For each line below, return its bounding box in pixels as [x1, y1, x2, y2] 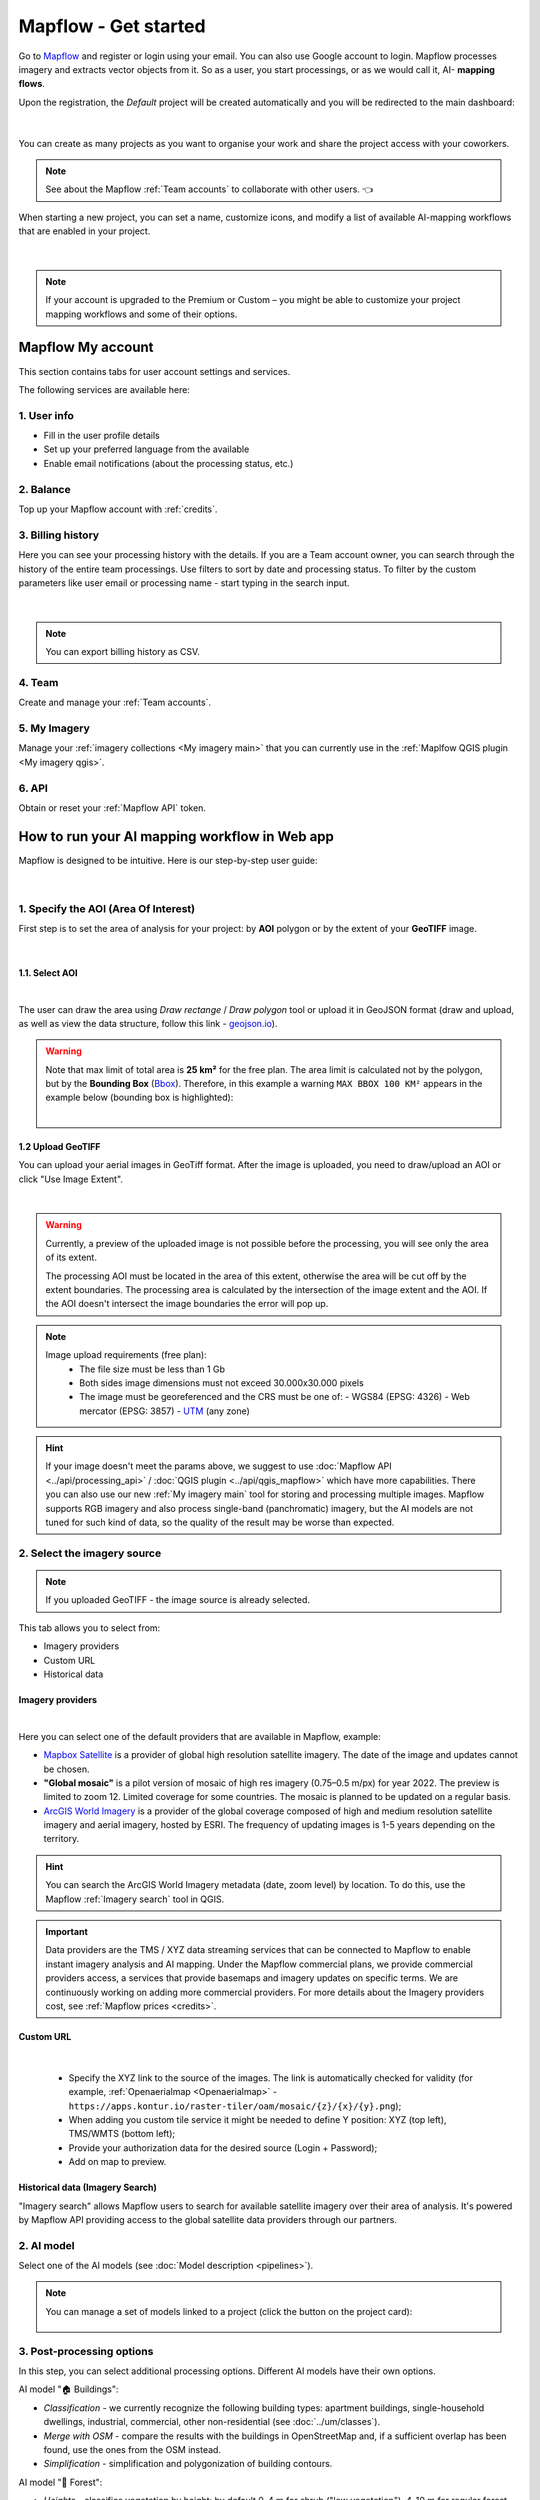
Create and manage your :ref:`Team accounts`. [18, 696, 212, 709]
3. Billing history [18, 528, 100, 542]
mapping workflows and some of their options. [45, 308, 238, 320]
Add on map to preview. [68, 2156, 167, 2168]
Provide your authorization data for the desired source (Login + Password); [68, 2141, 378, 2154]
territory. [43, 1833, 80, 1845]
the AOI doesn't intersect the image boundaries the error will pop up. [45, 1298, 329, 1310]
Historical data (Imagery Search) [18, 2181, 157, 2194]
